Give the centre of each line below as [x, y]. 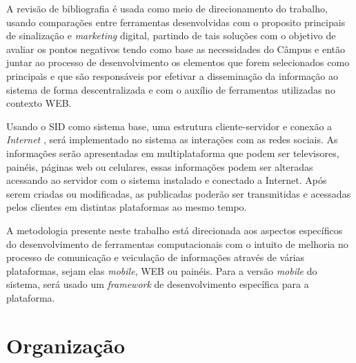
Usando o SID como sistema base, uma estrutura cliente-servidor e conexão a [169, 126]
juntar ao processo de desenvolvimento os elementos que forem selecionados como [178, 62]
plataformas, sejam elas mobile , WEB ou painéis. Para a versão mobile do [162, 270]
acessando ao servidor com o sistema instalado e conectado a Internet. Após [167, 180]
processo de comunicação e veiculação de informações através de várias [156, 257]
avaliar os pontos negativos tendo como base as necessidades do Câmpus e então [176, 49]
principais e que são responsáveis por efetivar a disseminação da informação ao [172, 75]
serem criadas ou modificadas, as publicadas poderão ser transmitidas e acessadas [179, 193]
